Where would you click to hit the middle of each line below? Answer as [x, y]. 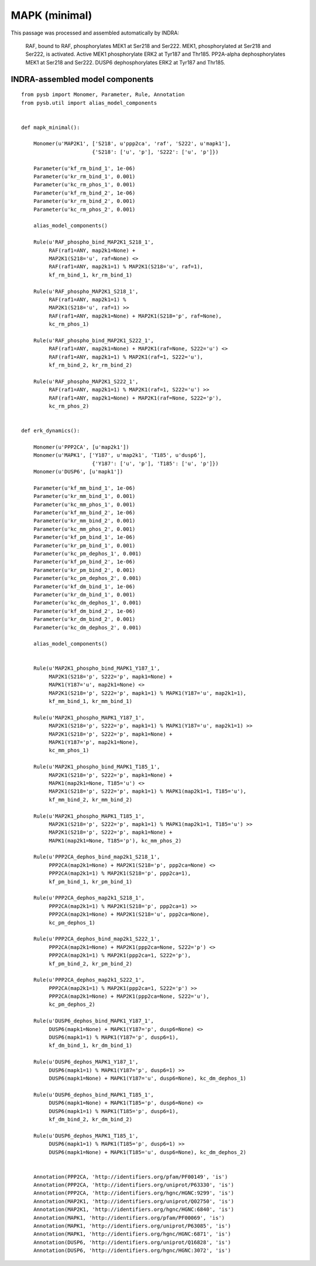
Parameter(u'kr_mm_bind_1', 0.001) [84, 496]
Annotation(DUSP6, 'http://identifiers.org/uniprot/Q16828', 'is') [132, 1242]
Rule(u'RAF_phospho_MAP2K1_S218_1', [86, 291]
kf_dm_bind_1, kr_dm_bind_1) [91, 1045]
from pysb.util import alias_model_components [89, 103]
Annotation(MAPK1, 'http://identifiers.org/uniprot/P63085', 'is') [132, 1226]
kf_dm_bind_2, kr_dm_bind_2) [91, 1119]
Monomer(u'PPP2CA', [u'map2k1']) [81, 447]
